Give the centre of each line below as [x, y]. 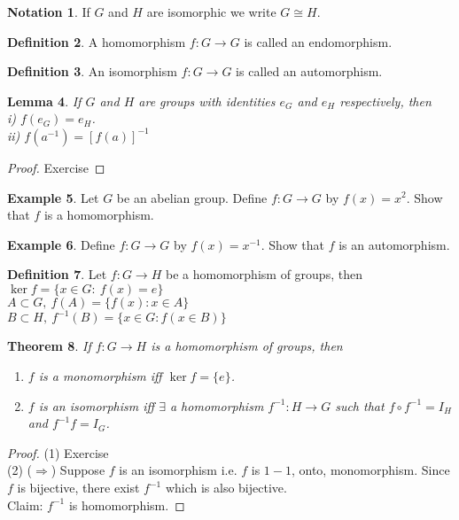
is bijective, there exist [78, 487]
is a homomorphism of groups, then [247, 346]
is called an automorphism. [309, 71]
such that [360, 405]
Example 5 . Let [53, 197]
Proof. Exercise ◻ [56, 167]
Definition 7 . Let [57, 274]
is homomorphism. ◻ [127, 504]
